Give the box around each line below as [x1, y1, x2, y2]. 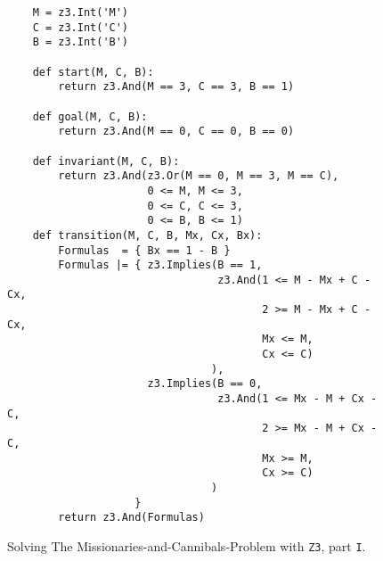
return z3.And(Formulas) [58, 511, 205, 524]
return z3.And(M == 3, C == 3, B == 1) [58, 80, 295, 94]
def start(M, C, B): [32, 65, 154, 78]
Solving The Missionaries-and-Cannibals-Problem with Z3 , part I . [7, 536, 366, 555]
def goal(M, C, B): [32, 110, 148, 123]
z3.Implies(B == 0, [147, 377, 263, 391]
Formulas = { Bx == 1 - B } [58, 243, 231, 257]
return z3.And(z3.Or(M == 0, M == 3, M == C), [58, 169, 339, 183]
